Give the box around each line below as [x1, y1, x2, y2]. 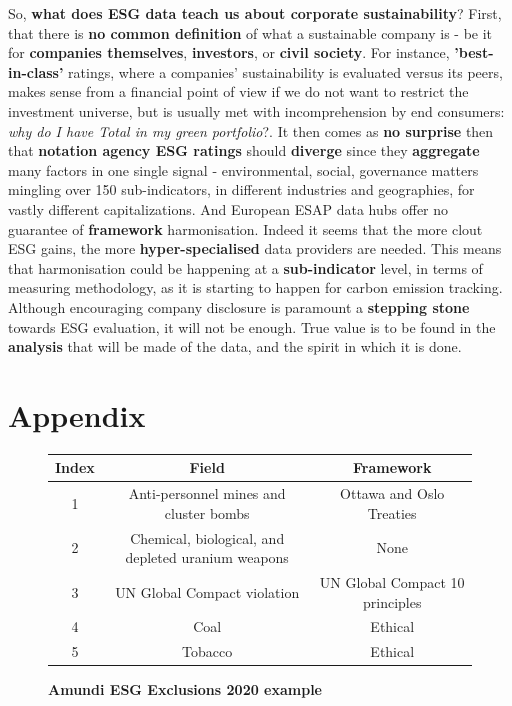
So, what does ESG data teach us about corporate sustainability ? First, [8, 3, 502, 23]
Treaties [367, 502, 417, 523]
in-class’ [8, 61, 64, 82]
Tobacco [182, 641, 233, 662]
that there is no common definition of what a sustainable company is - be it [8, 22, 493, 43]
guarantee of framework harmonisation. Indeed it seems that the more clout [8, 218, 483, 239]
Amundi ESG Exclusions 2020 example [48, 679, 322, 700]
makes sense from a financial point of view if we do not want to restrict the [8, 81, 469, 102]
